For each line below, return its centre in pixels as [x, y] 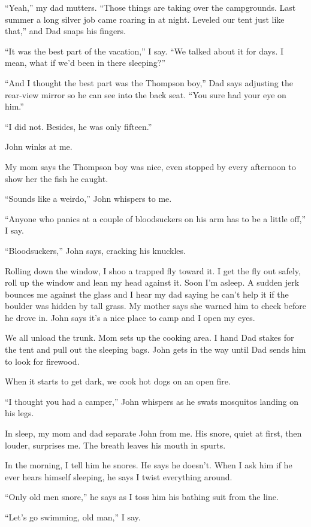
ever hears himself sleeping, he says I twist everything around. [119, 476]
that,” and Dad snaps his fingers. [66, 31]
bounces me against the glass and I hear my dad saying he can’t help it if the [147, 294]
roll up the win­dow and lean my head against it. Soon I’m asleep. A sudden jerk [152, 282]
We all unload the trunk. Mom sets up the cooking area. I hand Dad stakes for [150, 337]
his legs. [19, 413]
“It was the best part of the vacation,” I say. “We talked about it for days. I [144, 51]
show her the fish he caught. [57, 178]
